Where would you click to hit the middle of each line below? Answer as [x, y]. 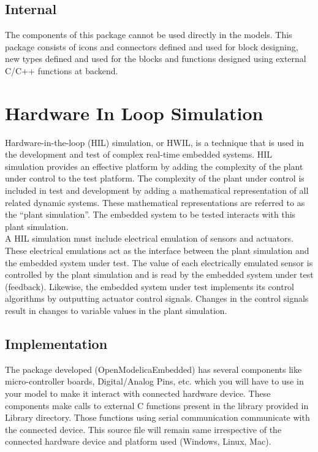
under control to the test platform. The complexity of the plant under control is [155, 178]
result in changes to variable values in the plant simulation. [116, 311]
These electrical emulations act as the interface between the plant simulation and [157, 251]
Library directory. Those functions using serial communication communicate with [157, 417]
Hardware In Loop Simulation [134, 113]
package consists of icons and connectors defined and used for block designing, [152, 46]
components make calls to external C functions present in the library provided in [157, 405]
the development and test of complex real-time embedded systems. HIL [139, 154]
